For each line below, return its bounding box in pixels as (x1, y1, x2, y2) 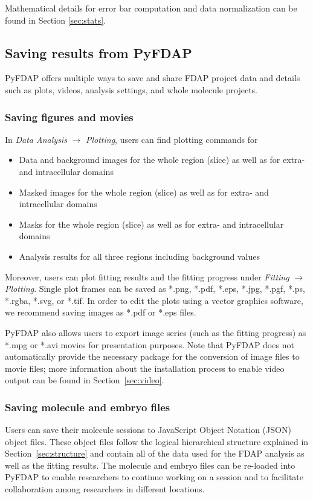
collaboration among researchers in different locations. (5, 483, 205, 495)
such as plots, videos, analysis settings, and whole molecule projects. (5, 83, 257, 96)
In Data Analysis (5, 133, 67, 145)
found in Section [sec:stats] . (5, 13, 106, 26)
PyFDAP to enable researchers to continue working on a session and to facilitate (5, 471, 304, 483)
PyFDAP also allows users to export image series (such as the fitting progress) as (5, 326, 306, 339)
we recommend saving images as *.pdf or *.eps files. (5, 306, 196, 319)
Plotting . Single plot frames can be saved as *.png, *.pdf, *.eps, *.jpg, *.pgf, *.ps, (5, 282, 305, 295)
